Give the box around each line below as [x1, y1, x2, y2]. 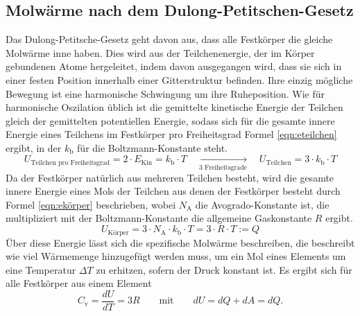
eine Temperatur [6, 262, 76, 276]
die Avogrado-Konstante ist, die [195, 197, 329, 211]
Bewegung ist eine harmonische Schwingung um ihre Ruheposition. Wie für [6, 86, 325, 100]
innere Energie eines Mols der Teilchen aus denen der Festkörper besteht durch [6, 184, 341, 198]
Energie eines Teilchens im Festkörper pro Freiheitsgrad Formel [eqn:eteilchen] [6, 127, 337, 141]
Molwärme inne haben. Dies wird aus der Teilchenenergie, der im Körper [6, 45, 315, 60]
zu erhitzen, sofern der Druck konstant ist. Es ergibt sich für [96, 262, 352, 276]
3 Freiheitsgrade [198, 164, 247, 171]
